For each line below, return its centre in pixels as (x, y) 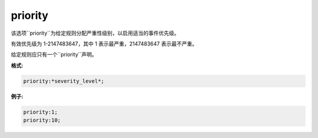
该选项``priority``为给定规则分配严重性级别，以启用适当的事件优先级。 (95, 33)
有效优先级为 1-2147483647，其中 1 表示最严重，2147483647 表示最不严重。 (104, 44)
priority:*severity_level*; (64, 81)
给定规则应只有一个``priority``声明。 (54, 55)
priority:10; (42, 120)
